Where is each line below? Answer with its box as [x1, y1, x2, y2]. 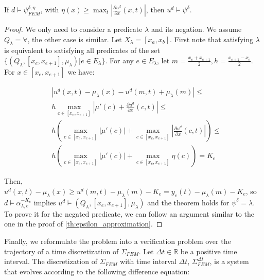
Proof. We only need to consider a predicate [4, 24, 143, 34]
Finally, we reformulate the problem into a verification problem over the [4, 235, 231, 246]
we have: [67, 66, 95, 77]
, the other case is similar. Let [27, 33, 122, 44]
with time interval [120, 256, 177, 267]
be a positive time [180, 246, 237, 256]
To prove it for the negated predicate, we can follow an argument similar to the [4, 208, 254, 219]
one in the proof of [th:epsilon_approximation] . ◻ [4, 218, 163, 229]
